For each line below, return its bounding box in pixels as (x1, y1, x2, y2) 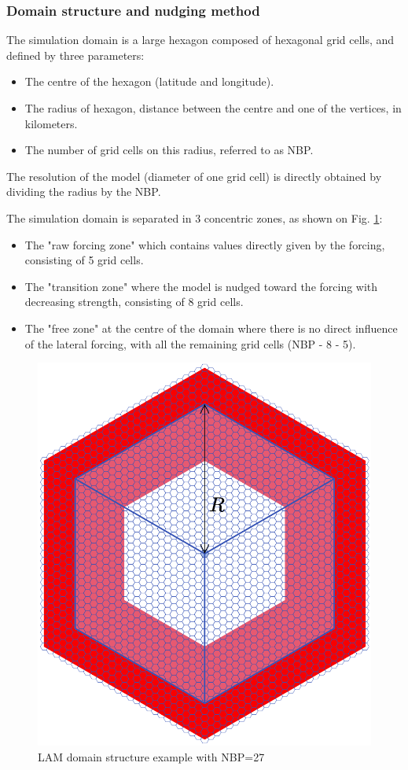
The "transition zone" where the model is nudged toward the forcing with (24, 278, 378, 294)
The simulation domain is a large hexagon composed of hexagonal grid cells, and (6, 31, 395, 48)
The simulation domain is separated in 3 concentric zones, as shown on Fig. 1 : (6, 209, 383, 226)
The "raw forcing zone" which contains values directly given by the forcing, (24, 236, 385, 252)
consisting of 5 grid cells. (24, 252, 144, 268)
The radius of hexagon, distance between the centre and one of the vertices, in (24, 100, 402, 116)
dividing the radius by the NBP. (6, 183, 161, 200)
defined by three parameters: (6, 46, 145, 63)
